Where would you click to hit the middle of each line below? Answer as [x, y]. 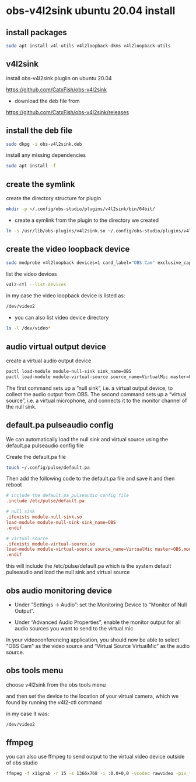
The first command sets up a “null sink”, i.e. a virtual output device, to [90, 388]
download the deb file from [47, 101]
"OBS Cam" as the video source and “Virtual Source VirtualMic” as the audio [98, 646]
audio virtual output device [56, 347]
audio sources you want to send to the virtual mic [74, 628]
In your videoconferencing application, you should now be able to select [93, 640]
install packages [36, 32]
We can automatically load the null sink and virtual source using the [87, 439]
